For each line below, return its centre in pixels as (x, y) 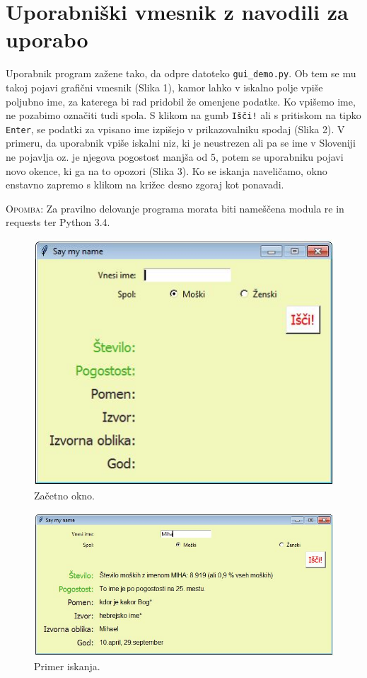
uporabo (47, 39)
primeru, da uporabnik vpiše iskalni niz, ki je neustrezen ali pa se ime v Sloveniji (181, 143)
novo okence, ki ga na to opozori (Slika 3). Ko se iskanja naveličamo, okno (167, 170)
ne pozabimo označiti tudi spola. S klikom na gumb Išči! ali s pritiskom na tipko (183, 115)
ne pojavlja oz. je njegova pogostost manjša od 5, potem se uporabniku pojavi (175, 157)
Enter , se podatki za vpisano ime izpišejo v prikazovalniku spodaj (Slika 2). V (175, 129)
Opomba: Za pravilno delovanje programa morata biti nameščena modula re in (175, 208)
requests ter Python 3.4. (58, 222)
